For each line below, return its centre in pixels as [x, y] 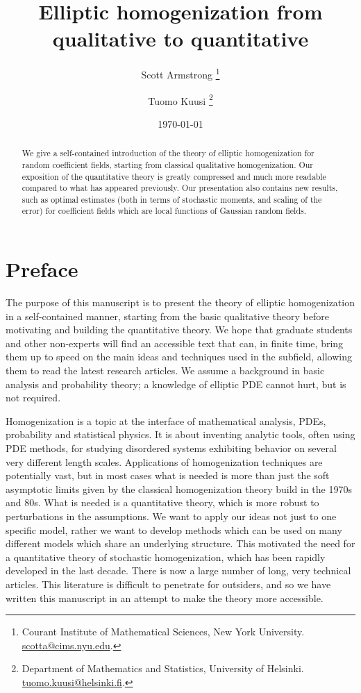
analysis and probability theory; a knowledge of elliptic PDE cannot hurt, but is [176, 384]
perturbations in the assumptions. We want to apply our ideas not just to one [171, 516]
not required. [33, 398]
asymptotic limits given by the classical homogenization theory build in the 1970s [179, 489]
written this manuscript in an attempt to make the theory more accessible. [165, 598]
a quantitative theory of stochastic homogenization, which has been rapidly [166, 557]
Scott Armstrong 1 [180, 73]
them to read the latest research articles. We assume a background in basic [165, 370]
